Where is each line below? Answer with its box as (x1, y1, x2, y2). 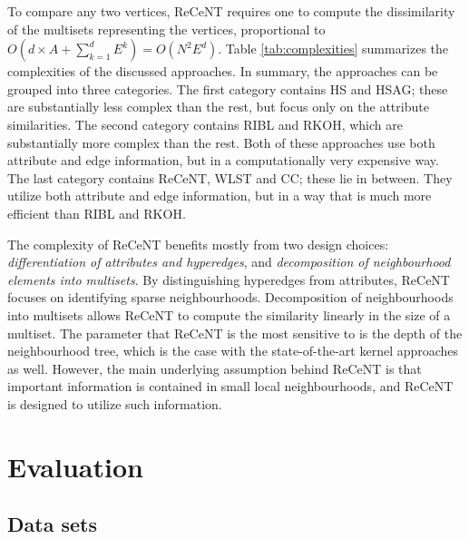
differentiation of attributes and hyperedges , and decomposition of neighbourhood (7, 252, 451, 271)
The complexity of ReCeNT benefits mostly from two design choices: (7, 234, 389, 253)
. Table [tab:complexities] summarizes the (218, 39, 449, 58)
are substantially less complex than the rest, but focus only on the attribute (7, 97, 429, 116)
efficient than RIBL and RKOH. (7, 203, 186, 222)
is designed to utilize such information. (7, 394, 222, 413)
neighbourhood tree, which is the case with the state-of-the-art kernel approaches (7, 341, 459, 360)
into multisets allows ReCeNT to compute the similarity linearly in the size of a (7, 305, 451, 324)
